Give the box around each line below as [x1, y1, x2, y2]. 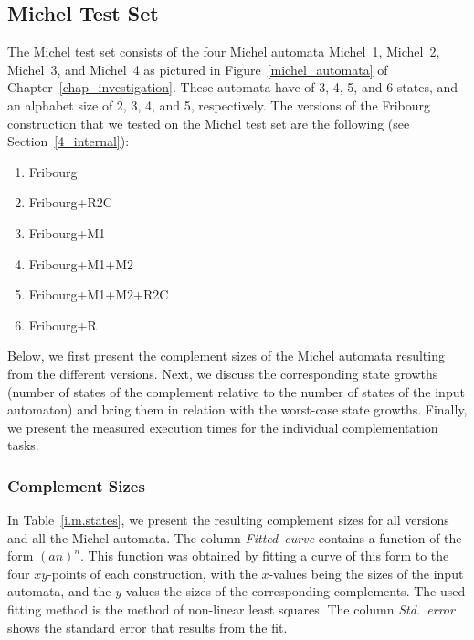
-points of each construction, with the [47, 563, 258, 582]
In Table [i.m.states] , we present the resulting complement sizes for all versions [7, 510, 449, 530]
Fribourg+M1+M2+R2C [28, 285, 169, 304]
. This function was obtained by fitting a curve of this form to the [80, 546, 449, 565]
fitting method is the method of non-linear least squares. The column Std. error [7, 600, 455, 619]
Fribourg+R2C [28, 193, 112, 212]
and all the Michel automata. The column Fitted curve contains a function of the [7, 528, 462, 547]
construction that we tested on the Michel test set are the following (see [7, 113, 410, 132]
